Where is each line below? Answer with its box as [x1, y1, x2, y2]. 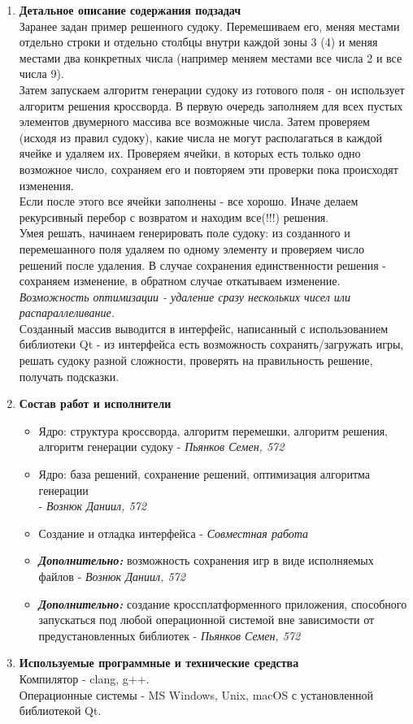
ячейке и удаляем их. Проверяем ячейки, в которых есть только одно [19, 145, 361, 162]
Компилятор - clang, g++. [19, 670, 150, 687]
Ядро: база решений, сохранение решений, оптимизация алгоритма [38, 466, 371, 483]
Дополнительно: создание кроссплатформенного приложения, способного [38, 595, 407, 612]
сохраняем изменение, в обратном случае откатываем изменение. [19, 272, 341, 289]
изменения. [19, 176, 74, 193]
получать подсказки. [19, 367, 120, 384]
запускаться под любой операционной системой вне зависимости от [38, 611, 375, 628]
